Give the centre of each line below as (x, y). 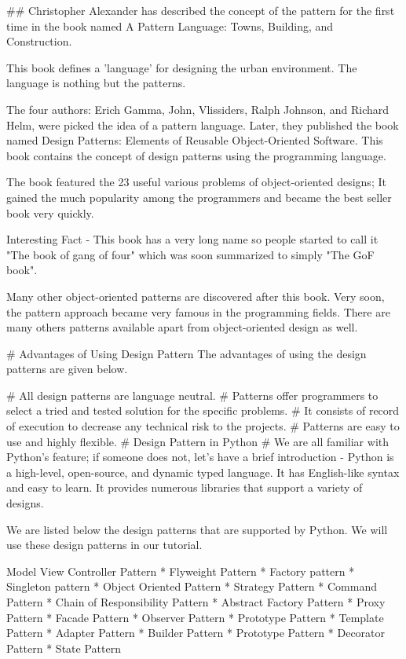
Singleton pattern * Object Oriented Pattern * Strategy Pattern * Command (192, 586)
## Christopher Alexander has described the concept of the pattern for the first (201, 10)
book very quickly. (50, 212)
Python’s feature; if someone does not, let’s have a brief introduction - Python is (200, 457)
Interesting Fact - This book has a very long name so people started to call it (192, 239)
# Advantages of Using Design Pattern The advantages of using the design (187, 353)
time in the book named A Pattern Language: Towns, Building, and (170, 26)
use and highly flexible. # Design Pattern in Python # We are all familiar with (198, 441)
